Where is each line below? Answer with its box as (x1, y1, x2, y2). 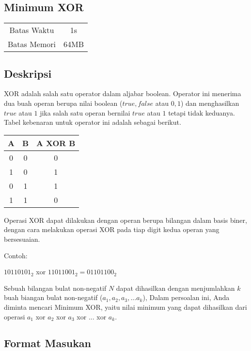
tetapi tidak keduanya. (168, 107, 235, 117)
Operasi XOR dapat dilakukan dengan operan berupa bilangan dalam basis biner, (4, 215, 247, 225)
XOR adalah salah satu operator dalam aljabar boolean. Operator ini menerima (4, 88, 241, 99)
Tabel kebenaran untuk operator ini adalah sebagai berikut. (4, 117, 181, 127)
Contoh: (4, 250, 28, 260)
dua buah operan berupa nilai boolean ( (4, 98, 123, 108)
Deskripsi (4, 66, 52, 81)
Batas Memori (8, 38, 56, 50)
